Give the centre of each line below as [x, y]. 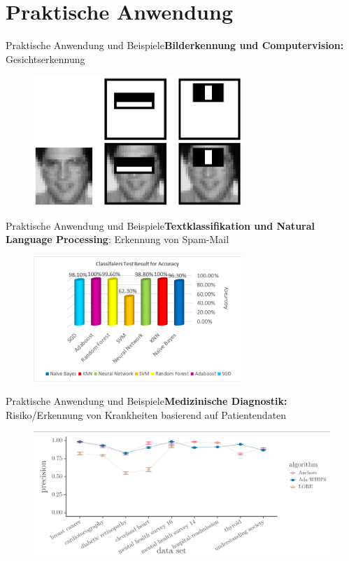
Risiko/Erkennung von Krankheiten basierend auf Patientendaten [146, 414]
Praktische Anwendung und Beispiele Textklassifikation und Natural [161, 225]
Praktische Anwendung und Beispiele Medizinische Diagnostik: [147, 401]
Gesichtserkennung [45, 58]
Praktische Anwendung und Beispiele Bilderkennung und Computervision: [175, 45]
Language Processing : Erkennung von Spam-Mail [117, 239]
